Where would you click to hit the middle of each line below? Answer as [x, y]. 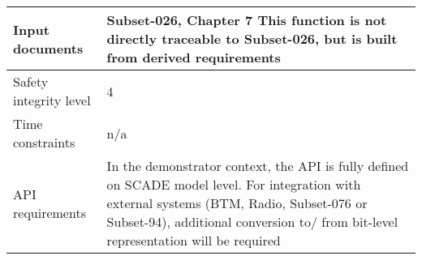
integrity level [52, 100]
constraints [44, 142]
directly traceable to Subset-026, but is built [252, 38]
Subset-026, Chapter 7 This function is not [247, 20]
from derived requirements [194, 57]
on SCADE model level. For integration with [234, 184]
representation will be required [194, 240]
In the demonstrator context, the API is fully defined [258, 166]
